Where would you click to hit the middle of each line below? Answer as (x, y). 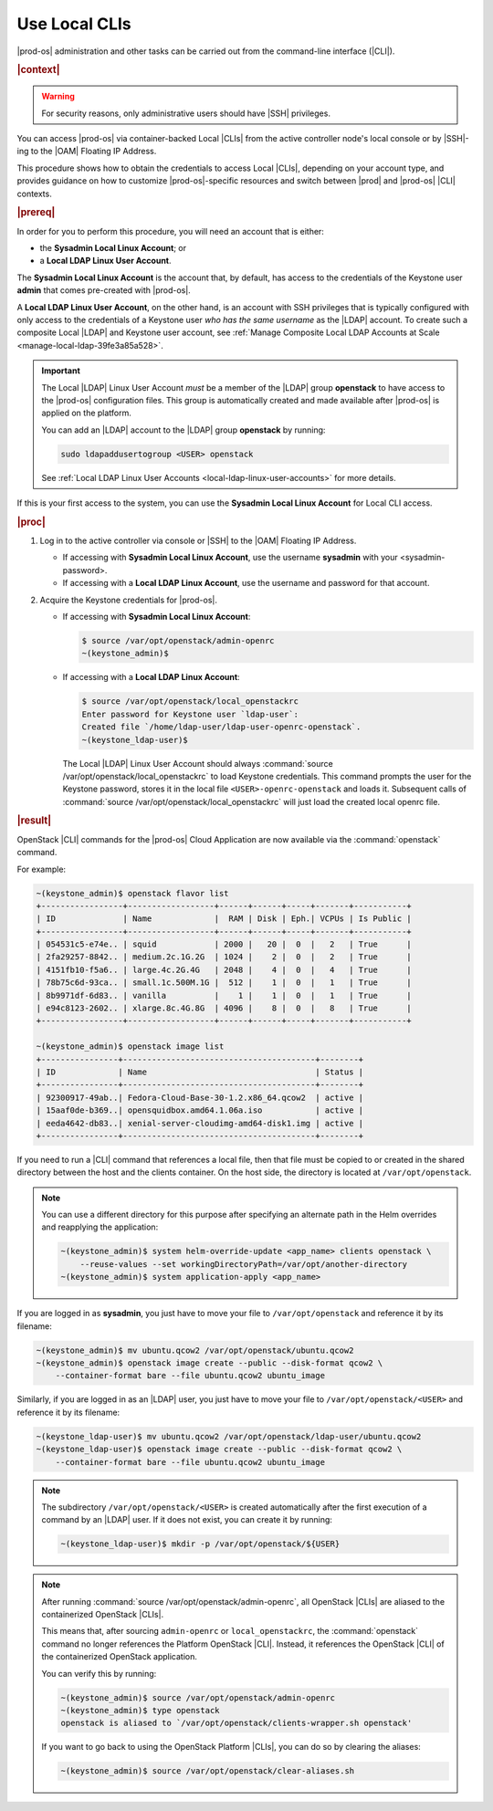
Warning (58, 97)
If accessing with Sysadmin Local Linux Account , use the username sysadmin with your (230, 558)
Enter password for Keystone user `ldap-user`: (190, 714)
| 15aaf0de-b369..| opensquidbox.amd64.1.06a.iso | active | (200, 1110)
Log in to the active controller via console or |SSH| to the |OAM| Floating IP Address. (198, 541)
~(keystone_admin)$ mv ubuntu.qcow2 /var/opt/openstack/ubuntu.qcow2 (195, 1350)
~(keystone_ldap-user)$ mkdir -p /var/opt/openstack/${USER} (200, 1544)
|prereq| (36, 213)
